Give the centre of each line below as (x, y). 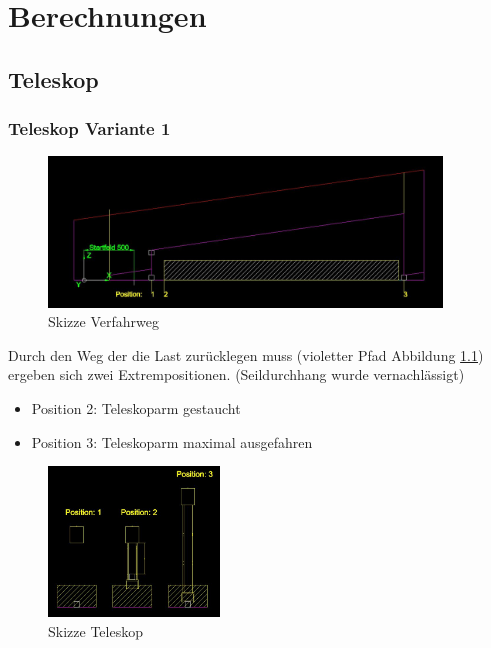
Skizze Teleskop (95, 630)
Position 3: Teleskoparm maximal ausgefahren (172, 441)
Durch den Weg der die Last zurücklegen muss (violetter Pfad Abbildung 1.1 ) (246, 354)
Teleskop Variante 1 (89, 128)
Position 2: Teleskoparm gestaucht (136, 407)
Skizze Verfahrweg (103, 321)
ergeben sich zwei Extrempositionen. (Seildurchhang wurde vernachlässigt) (236, 374)
